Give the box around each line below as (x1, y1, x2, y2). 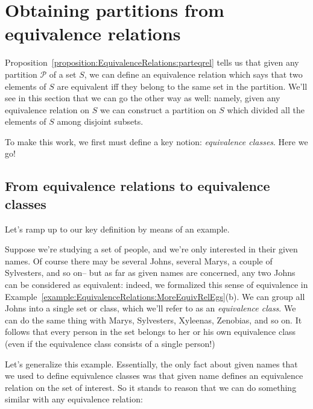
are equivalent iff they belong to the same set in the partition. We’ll (57, 80, 308, 92)
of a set (49, 67, 77, 80)
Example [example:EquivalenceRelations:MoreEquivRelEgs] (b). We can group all (5, 290, 305, 302)
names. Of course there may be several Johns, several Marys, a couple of (5, 254, 273, 267)
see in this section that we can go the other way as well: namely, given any (5, 92, 280, 104)
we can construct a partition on (100, 103, 217, 116)
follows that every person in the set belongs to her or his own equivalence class (5, 325, 296, 338)
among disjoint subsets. (57, 115, 144, 128)
